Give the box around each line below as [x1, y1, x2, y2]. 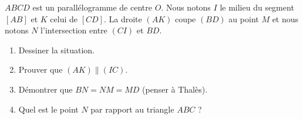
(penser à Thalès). [142, 83, 208, 95]
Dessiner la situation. [18, 43, 95, 56]
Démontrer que [18, 83, 73, 95]
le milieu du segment [220, 1, 294, 13]
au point [228, 12, 259, 25]
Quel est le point [18, 103, 79, 115]
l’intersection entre [41, 24, 107, 36]
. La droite [103, 12, 142, 25]
